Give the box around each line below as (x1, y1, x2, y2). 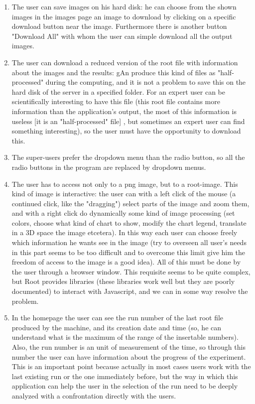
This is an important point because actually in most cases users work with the (11, 361, 251, 372)
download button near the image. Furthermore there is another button (11, 21, 227, 31)
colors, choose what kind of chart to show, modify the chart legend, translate (11, 217, 247, 228)
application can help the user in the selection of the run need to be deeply (11, 381, 238, 391)
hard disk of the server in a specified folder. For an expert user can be (11, 86, 225, 97)
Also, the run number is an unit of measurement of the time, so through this (11, 342, 246, 352)
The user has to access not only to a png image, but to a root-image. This (11, 178, 238, 189)
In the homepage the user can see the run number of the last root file (11, 312, 224, 323)
